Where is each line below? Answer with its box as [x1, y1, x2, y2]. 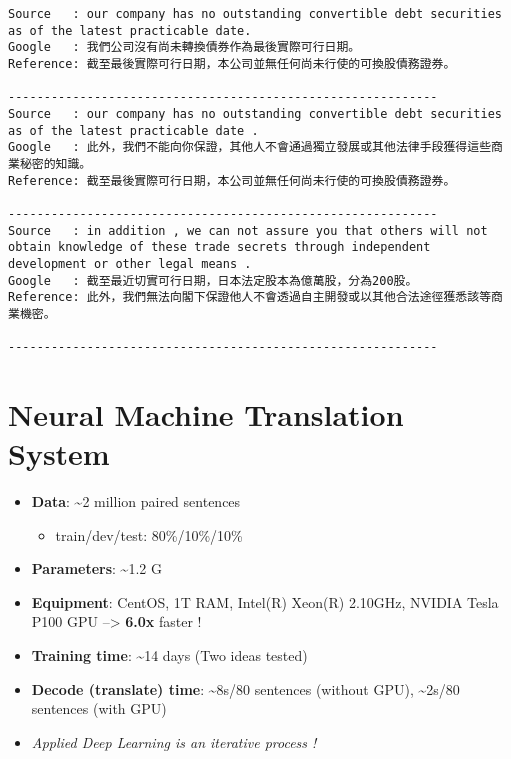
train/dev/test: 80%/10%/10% [55, 524, 243, 545]
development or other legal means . [8, 256, 252, 271]
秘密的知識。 [19, 156, 92, 171]
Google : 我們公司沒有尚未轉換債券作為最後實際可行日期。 [8, 40, 361, 55]
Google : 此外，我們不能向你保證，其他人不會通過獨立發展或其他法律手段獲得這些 [8, 140, 492, 155]
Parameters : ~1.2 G [31, 558, 162, 579]
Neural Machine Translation [8, 393, 404, 434]
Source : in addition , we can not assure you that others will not [8, 223, 488, 238]
